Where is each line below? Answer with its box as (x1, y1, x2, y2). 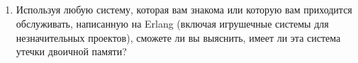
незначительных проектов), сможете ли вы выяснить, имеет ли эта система (16, 30, 341, 45)
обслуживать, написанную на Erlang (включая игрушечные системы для (16, 16, 329, 30)
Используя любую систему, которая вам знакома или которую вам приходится (16, 2, 352, 17)
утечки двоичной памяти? (16, 44, 127, 59)
